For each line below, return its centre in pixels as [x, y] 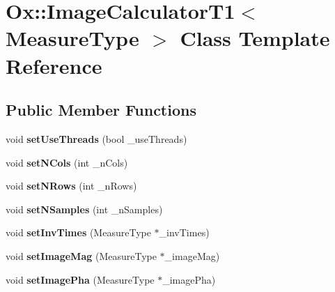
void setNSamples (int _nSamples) [84, 209]
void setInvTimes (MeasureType [78, 232]
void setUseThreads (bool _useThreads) [96, 138]
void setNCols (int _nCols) [67, 162]
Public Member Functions [101, 110]
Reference [54, 65]
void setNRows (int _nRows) [71, 186]
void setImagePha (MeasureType [80, 279]
